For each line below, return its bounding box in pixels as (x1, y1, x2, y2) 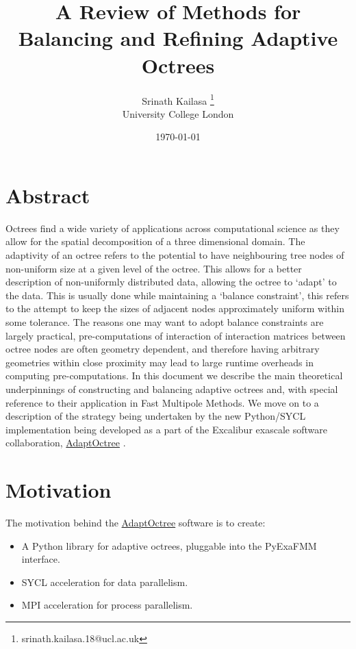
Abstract (5, 181, 90, 209)
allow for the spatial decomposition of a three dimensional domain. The (5, 234, 305, 249)
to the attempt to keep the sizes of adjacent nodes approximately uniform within (5, 301, 344, 316)
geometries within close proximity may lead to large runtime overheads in (5, 355, 314, 369)
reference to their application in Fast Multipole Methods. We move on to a (5, 395, 319, 409)
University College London (122, 106, 234, 120)
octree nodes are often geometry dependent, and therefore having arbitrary (5, 342, 320, 356)
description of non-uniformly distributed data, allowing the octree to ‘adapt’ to (5, 275, 337, 289)
